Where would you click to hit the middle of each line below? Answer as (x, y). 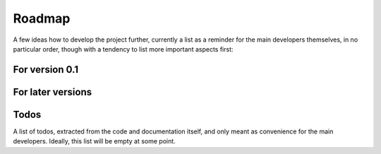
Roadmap (42, 18)
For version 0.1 (46, 70)
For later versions (52, 92)
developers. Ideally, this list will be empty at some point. (94, 141)
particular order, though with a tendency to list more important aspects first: (123, 49)
